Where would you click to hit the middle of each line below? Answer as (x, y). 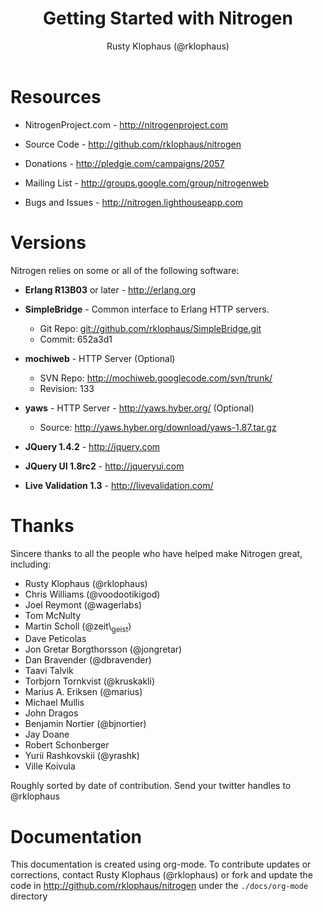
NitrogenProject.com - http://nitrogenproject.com (126, 124)
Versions (48, 242)
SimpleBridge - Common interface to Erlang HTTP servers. (147, 309)
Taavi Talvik (49, 671)
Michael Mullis (54, 703)
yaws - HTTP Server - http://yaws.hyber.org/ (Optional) (139, 408)
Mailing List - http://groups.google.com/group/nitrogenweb (147, 183)
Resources (56, 96)
